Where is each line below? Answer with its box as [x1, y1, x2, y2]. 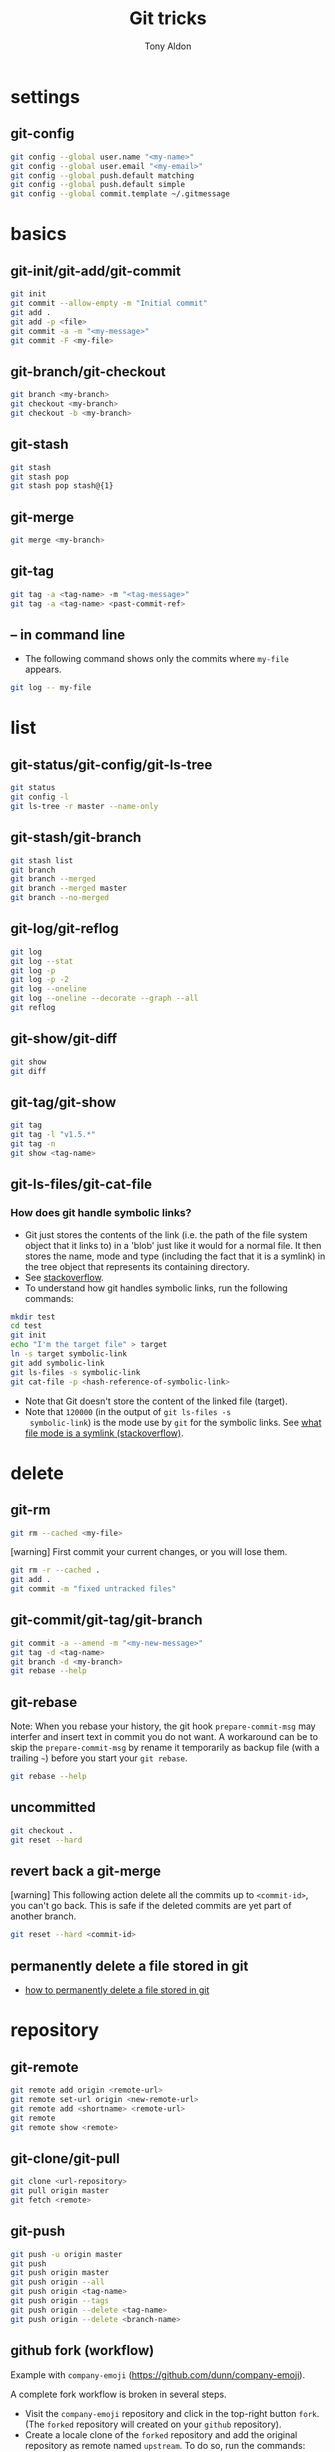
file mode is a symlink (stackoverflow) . [24, 1427, 184, 1439]
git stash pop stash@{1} [10, 481, 114, 491]
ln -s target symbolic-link [10, 1349, 128, 1359]
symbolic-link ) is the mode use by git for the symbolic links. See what [29, 1416, 322, 1428]
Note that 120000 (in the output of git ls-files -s [24, 1405, 232, 1417]
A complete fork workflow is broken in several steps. [10, 2388, 227, 2400]
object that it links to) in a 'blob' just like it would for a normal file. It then [24, 1239, 322, 1251]
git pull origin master [10, 2186, 110, 2196]
